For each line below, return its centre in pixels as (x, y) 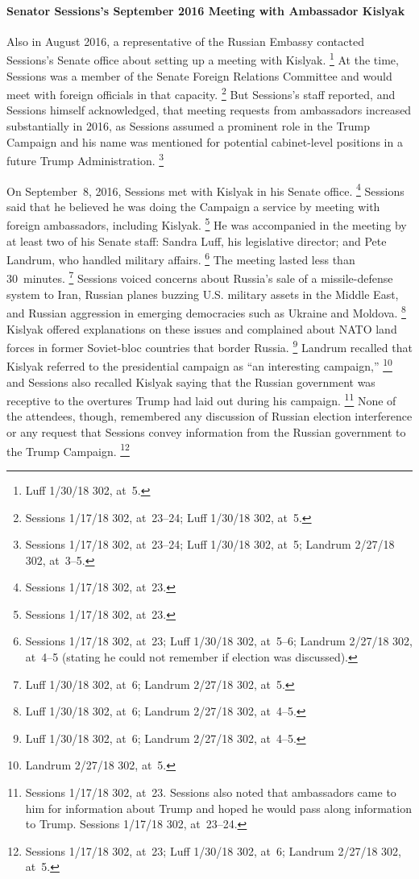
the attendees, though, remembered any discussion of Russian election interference (209, 416)
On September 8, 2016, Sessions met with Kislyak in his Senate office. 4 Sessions (205, 189)
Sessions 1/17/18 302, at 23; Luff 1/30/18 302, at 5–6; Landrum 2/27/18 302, (219, 641)
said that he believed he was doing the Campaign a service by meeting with (193, 206)
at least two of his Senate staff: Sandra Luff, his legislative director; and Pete (197, 240)
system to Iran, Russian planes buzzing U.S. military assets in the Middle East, (203, 294)
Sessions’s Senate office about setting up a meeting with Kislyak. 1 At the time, (203, 59)
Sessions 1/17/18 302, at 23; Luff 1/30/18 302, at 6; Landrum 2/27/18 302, (213, 850)
